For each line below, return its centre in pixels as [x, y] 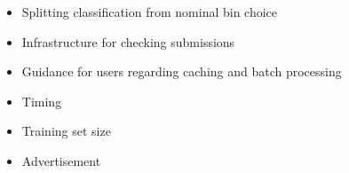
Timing [42, 101]
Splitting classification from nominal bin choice [150, 12]
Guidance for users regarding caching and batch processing [182, 71]
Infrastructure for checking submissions [128, 41]
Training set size [66, 131]
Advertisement [61, 160]
